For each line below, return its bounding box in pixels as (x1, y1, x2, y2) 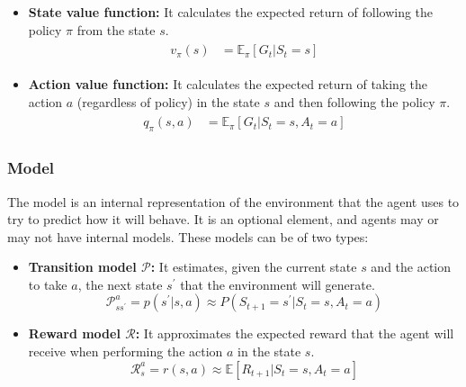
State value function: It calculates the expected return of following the (28, 3, 434, 21)
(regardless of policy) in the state (76, 92, 260, 111)
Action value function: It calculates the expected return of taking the (28, 75, 428, 94)
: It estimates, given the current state (150, 257, 357, 276)
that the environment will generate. (180, 274, 375, 293)
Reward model (28, 324, 121, 343)
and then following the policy (273, 92, 435, 111)
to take (28, 274, 67, 293)
